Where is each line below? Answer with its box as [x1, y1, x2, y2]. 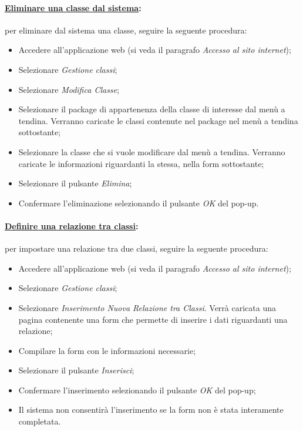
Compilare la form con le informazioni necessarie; [18, 344, 196, 356]
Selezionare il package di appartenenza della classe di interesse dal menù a [18, 103, 285, 115]
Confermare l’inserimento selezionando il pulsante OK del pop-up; [18, 383, 256, 396]
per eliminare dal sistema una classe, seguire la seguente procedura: [5, 24, 247, 36]
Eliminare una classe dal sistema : [5, 1, 142, 14]
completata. [18, 415, 61, 427]
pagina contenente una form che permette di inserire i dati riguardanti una [18, 313, 288, 325]
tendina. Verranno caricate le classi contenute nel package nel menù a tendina [18, 114, 298, 126]
